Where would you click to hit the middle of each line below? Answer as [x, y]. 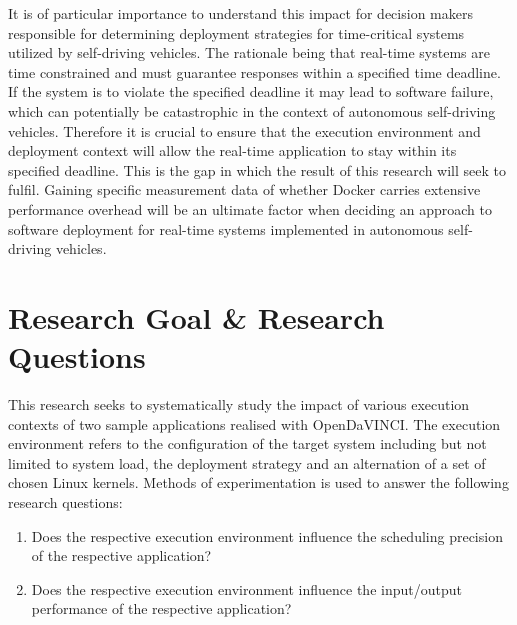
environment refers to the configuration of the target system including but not [247, 443]
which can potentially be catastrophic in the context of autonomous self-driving [252, 110]
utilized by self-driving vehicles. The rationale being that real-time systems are [249, 52]
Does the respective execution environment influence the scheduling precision [267, 535]
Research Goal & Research [196, 316]
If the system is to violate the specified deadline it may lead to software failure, [251, 91]
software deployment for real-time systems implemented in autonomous [226, 228]
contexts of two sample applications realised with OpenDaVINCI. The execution [254, 423]
